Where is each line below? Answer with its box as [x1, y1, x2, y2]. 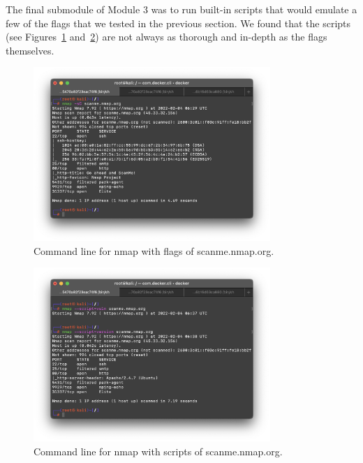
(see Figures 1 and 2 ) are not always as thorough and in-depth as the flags [6, 29, 327, 44]
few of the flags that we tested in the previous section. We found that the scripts [6, 15, 351, 30]
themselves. [6, 43, 54, 57]
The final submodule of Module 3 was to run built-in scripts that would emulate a [6, 2, 357, 16]
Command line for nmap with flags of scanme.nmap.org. [34, 243, 274, 258]
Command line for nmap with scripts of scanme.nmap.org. [34, 443, 283, 458]
